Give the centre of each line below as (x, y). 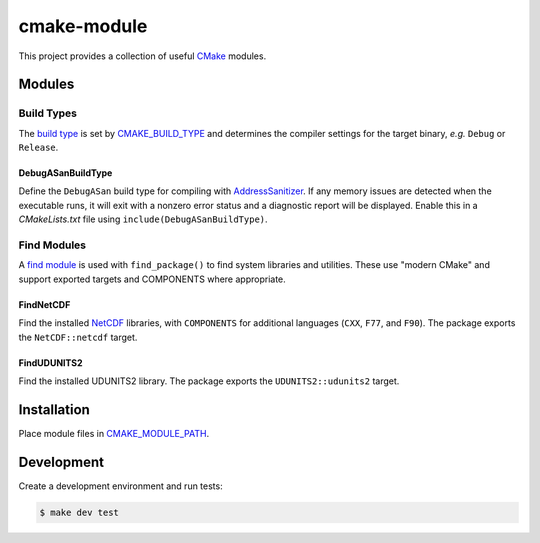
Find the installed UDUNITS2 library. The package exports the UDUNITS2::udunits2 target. (209, 381)
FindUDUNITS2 (51, 362)
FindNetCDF (44, 304)
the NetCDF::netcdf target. (78, 337)
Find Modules (52, 245)
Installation (54, 409)
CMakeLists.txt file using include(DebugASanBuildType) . (143, 219)
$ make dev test (79, 512)
